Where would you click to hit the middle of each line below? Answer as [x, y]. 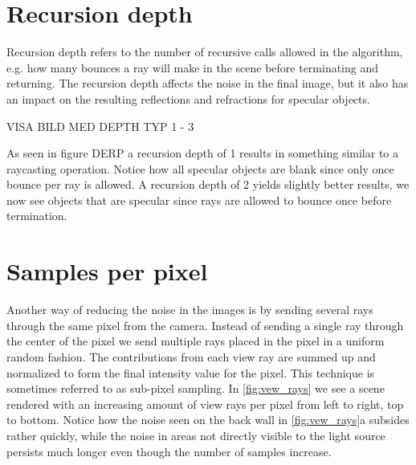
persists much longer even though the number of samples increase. [169, 451]
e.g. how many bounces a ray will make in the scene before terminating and [193, 67]
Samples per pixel [107, 271]
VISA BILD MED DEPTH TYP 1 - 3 [100, 126]
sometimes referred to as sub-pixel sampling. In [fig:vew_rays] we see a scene [196, 388]
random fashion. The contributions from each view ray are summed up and [191, 356]
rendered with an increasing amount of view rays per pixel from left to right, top [205, 404]
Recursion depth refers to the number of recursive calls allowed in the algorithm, [205, 52]
